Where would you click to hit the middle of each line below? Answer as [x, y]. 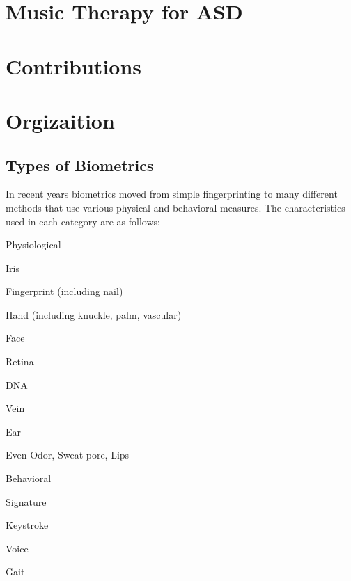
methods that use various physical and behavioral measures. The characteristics [175, 207]
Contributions [74, 66]
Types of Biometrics [80, 165]
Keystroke [27, 525]
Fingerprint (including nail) [64, 291]
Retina [20, 361]
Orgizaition [60, 120]
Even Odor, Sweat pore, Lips [68, 455]
